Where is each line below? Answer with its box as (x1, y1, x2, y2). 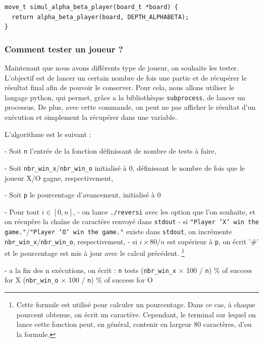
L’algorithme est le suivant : (5, 128, 91, 139)
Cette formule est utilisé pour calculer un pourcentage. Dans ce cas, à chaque (16, 299, 255, 309)
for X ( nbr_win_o (5, 275, 59, 285)
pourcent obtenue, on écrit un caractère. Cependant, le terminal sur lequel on (16, 309, 256, 319)
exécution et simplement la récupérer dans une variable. (5, 112, 177, 122)
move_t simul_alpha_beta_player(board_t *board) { (5, 4, 178, 11)
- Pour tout (5, 206, 40, 217)
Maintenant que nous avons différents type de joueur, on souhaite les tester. (5, 62, 239, 73)
